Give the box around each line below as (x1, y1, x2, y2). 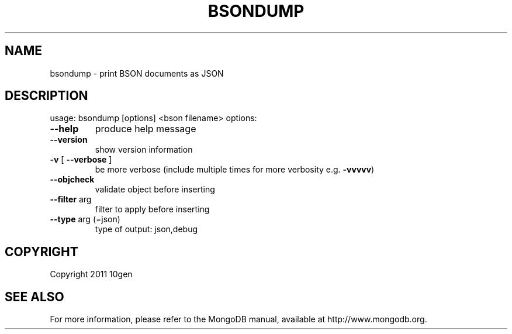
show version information (95, 144, 193, 155)
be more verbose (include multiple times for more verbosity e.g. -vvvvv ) (95, 164, 375, 175)
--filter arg (50, 194, 92, 205)
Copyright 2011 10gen (50, 269, 133, 280)
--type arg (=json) (50, 214, 120, 225)
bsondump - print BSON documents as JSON (50, 68, 224, 78)
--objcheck (50, 174, 95, 185)
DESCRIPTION (5, 88, 88, 104)
